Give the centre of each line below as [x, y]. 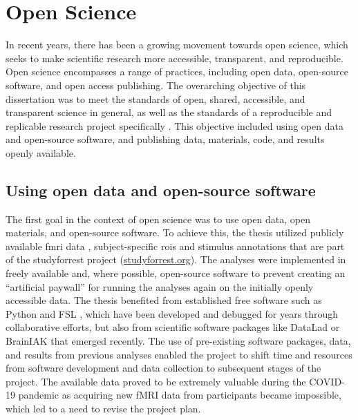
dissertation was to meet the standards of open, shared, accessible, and [156, 98]
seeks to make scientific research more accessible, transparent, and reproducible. [175, 58]
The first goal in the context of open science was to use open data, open [158, 219]
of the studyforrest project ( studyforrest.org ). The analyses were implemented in [176, 259]
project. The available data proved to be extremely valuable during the [156, 381]
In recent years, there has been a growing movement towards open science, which [177, 45]
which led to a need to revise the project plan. [103, 408]
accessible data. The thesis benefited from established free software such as [164, 300]
